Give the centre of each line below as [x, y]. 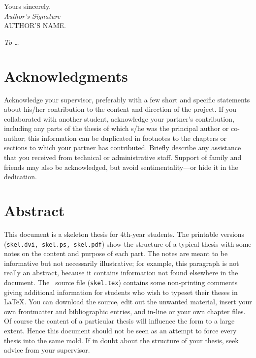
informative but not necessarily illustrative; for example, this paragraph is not [122, 263]
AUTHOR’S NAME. [35, 25]
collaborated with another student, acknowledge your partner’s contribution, [119, 118]
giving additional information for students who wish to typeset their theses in [121, 292]
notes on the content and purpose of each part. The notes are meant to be [116, 253]
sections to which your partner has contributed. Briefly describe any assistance [123, 147]
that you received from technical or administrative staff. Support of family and [123, 157]
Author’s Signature [32, 16]
